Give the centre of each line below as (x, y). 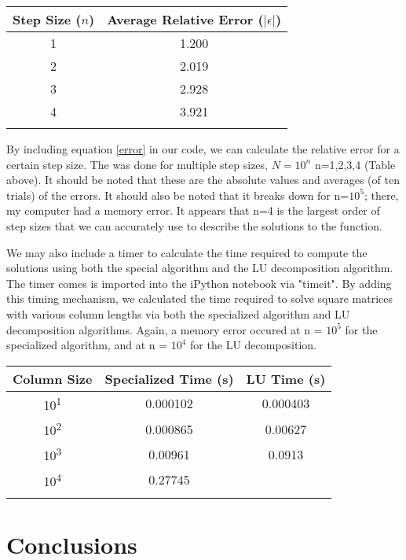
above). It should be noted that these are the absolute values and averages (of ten (203, 180)
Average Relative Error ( (185, 19)
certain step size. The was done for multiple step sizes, (137, 164)
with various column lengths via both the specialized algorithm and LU (178, 313)
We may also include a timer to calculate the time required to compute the (187, 252)
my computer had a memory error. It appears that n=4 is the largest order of (193, 210)
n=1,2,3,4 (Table (355, 164)
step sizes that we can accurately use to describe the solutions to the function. (194, 225)
